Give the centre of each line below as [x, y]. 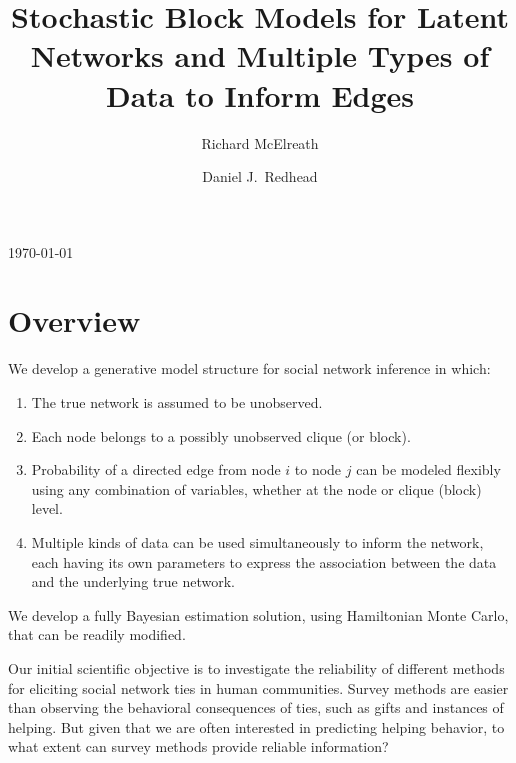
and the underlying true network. [133, 581]
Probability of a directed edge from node [156, 469]
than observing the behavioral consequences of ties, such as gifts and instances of [256, 707]
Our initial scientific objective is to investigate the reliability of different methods [256, 667]
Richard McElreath [260, 142]
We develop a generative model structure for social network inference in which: [249, 368]
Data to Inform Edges [260, 94]
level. [47, 508]
